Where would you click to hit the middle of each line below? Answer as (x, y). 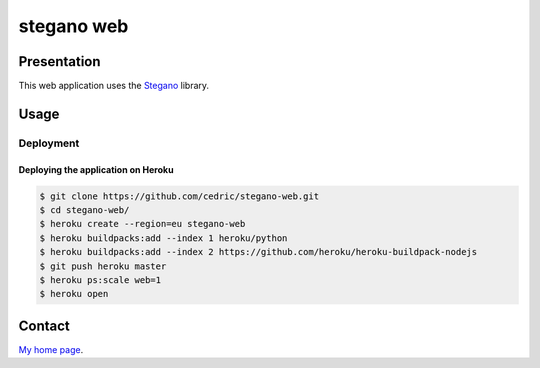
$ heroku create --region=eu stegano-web (142, 224)
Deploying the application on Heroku (96, 169)
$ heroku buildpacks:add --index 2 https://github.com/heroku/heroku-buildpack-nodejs (258, 252)
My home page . (51, 349)
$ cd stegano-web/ (84, 210)
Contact (44, 325)
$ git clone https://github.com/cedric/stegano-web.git (179, 196)
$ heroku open (74, 294)
